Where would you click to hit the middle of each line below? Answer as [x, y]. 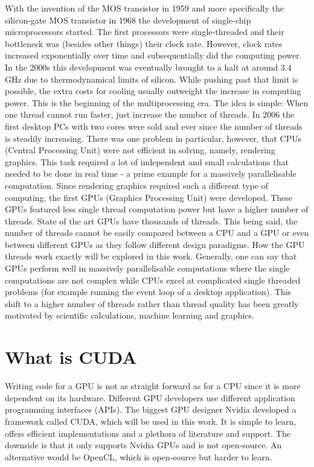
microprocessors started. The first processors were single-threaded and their [145, 32]
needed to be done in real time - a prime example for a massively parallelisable [151, 173]
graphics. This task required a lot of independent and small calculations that [147, 161]
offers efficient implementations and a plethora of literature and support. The [148, 433]
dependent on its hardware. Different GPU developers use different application [150, 397]
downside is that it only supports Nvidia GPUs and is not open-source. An [143, 445]
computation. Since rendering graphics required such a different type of [136, 185]
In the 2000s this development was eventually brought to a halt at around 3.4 [148, 67]
